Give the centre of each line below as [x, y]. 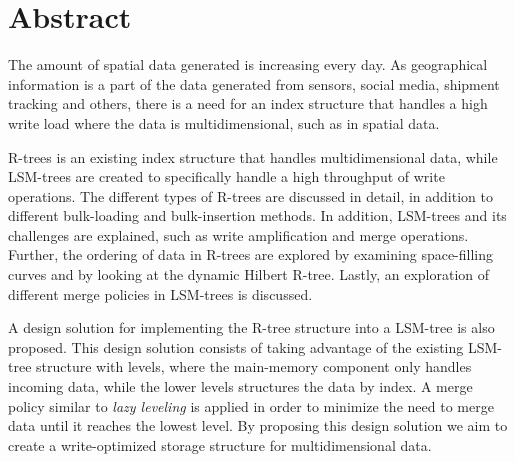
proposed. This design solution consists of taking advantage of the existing [236, 346]
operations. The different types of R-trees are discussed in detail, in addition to [250, 195]
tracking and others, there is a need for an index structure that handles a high [248, 103]
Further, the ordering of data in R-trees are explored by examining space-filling [251, 254]
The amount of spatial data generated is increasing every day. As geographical [248, 64]
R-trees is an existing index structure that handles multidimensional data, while [253, 156]
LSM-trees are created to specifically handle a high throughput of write [226, 176]
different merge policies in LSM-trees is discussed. [160, 293]
